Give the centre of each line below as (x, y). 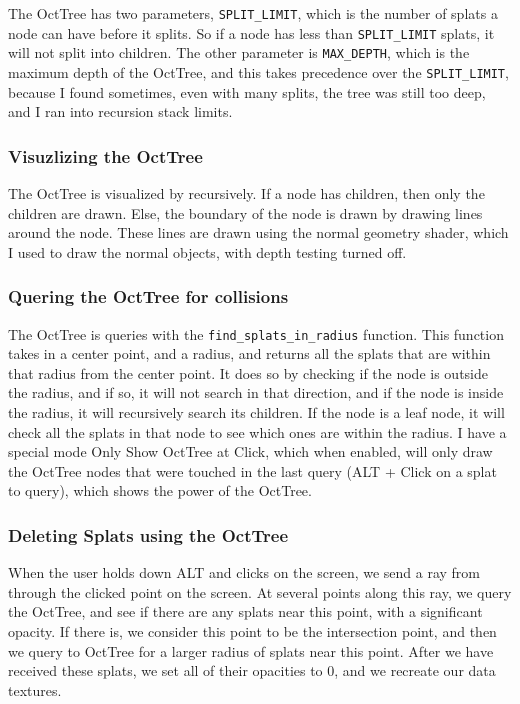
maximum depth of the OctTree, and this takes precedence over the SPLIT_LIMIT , (258, 71)
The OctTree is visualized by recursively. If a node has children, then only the (246, 193)
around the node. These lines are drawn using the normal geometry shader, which (258, 232)
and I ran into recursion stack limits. (120, 111)
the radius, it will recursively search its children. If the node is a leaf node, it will (256, 412)
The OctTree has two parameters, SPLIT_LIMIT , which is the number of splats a (253, 13)
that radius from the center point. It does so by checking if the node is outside (248, 372)
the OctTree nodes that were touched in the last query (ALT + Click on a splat (252, 470)
